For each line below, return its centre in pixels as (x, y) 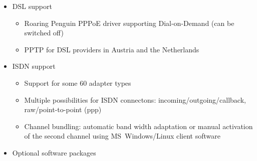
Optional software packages (54, 152)
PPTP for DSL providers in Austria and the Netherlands (112, 49)
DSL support (32, 6)
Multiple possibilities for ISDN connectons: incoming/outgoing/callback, (135, 99)
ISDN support (34, 66)
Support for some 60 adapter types (78, 82)
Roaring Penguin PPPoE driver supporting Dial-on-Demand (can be (129, 23)
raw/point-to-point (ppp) (63, 109)
